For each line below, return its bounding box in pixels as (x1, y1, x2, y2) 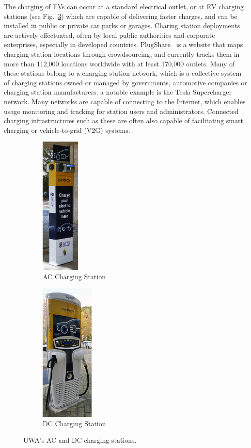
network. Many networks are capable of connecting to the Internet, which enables (4, 96, 246, 106)
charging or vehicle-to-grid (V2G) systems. (4, 125, 130, 135)
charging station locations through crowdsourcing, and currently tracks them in (4, 48, 240, 59)
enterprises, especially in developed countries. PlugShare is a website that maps (4, 39, 243, 49)
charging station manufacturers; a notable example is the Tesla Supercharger (4, 87, 232, 97)
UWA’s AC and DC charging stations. (23, 434, 137, 445)
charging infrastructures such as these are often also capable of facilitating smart (4, 115, 243, 126)
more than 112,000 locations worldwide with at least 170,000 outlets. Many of (4, 58, 235, 68)
